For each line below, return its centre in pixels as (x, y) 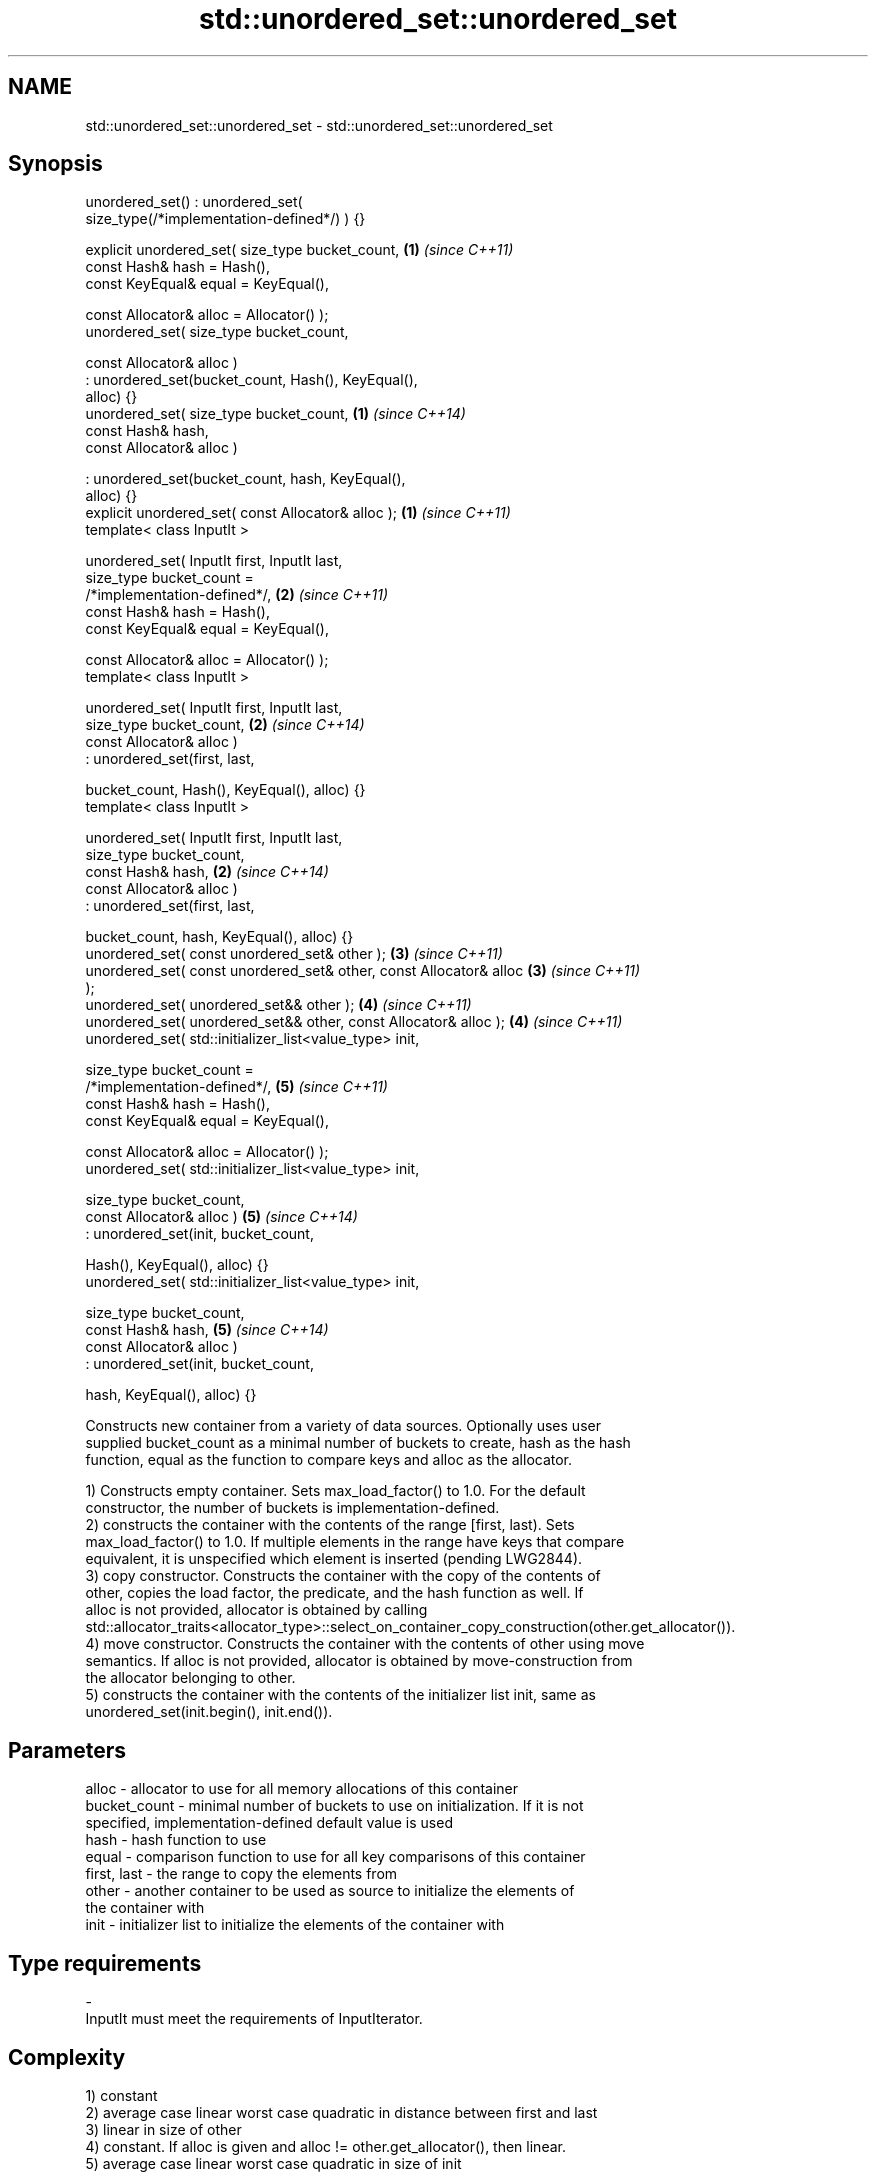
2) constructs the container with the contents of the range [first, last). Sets (330, 1525)
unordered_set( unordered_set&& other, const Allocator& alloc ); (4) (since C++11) (354, 1022)
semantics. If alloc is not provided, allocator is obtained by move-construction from (359, 1661)
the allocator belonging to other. (190, 1678)
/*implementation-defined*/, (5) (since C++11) (236, 1087)
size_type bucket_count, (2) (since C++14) (225, 725)
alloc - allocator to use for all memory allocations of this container (302, 1789)
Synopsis (55, 164)
